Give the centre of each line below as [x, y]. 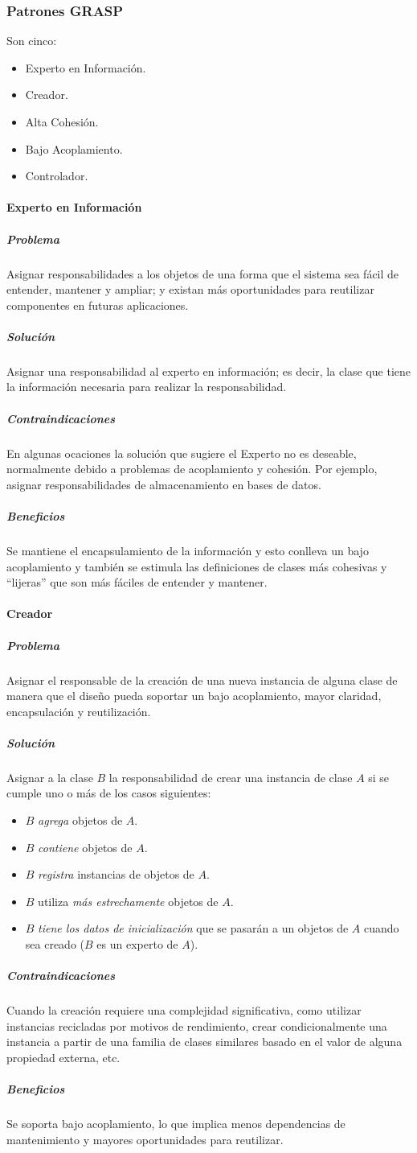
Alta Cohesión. [62, 121]
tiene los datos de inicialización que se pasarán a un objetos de [193, 928]
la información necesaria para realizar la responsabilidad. [147, 387]
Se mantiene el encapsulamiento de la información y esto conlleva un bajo [188, 550]
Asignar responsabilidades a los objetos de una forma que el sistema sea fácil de [203, 273]
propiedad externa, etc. [63, 1057]
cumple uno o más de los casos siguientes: [109, 793]
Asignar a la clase [50, 777]
